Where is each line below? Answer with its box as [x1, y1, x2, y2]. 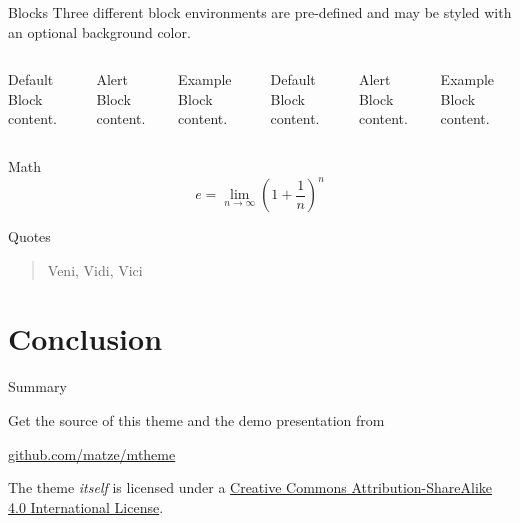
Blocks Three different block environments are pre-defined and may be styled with [8, 2, 512, 22]
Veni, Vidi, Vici [47, 259, 143, 280]
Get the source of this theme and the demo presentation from [8, 409, 385, 430]
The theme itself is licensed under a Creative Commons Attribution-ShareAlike [8, 477, 492, 498]
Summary [8, 376, 67, 397]
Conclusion [8, 318, 163, 359]
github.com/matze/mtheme [8, 443, 176, 464]
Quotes [8, 226, 51, 247]
